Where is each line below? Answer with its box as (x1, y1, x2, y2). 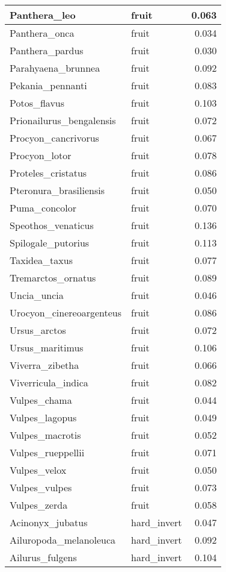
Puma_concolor (10, 201, 76, 215)
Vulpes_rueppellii (10, 445, 85, 459)
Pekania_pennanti (10, 78, 87, 92)
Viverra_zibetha (10, 358, 79, 372)
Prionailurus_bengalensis (10, 113, 116, 127)
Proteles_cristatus (10, 166, 87, 180)
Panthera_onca (10, 26, 75, 40)
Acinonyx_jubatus (10, 515, 88, 529)
